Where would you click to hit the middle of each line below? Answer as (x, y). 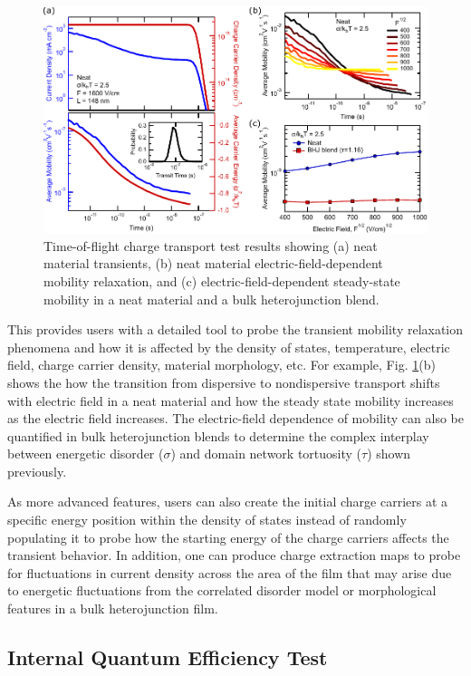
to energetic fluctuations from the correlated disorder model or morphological (222, 590)
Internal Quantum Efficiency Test (168, 657)
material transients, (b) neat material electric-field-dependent (213, 263)
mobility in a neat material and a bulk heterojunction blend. (211, 299)
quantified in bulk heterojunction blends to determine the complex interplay (218, 435)
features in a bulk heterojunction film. (113, 608)
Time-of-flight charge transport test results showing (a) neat (211, 245)
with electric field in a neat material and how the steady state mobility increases (231, 400)
